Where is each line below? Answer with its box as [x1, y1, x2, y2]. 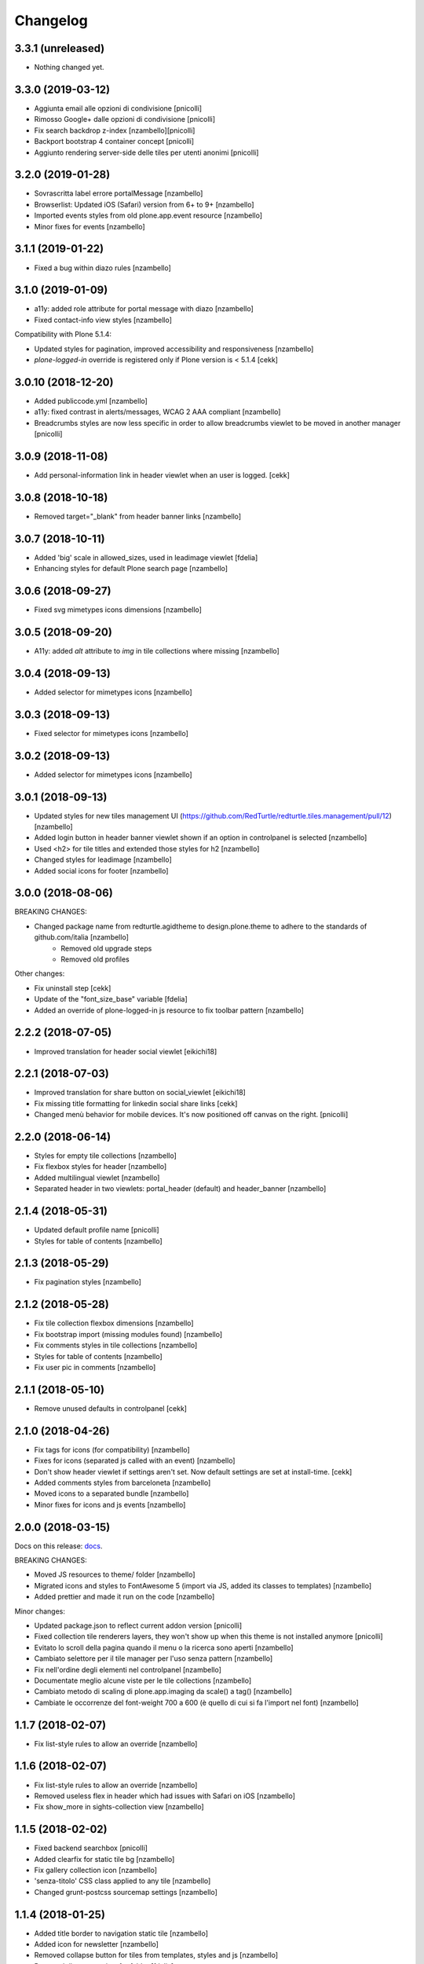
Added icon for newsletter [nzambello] [34, 1940, 159, 1949]
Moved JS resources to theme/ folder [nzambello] [34, 1570, 196, 1579]
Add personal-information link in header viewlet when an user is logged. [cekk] [34, 470, 291, 479]
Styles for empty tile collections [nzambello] [34, 1151, 177, 1160]
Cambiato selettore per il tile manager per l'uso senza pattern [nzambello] [34, 1654, 273, 1663]
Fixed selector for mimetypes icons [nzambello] [34, 728, 188, 738]
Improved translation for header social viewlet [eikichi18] [34, 1046, 217, 1056]
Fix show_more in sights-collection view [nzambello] [34, 1802, 204, 1812]
